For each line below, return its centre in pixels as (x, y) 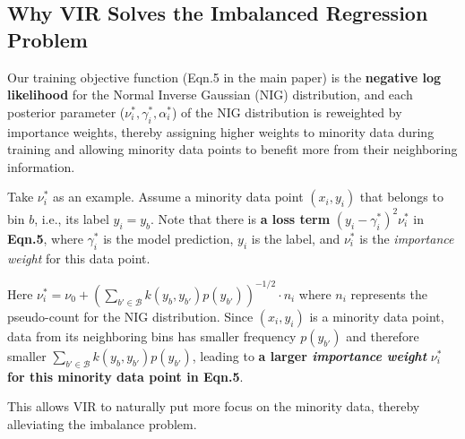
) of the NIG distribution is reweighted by (287, 112)
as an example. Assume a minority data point (178, 197)
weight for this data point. (79, 258)
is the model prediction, (168, 238)
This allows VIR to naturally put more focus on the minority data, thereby (214, 406)
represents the (389, 293)
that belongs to (401, 197)
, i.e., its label (72, 218)
